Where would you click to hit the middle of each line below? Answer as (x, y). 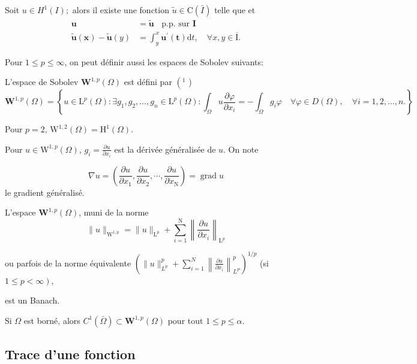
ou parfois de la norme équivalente (68, 263)
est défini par (148, 82)
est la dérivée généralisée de (165, 149)
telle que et (235, 10)
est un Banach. (32, 300)
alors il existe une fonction (121, 10)
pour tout (185, 320)
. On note (241, 149)
